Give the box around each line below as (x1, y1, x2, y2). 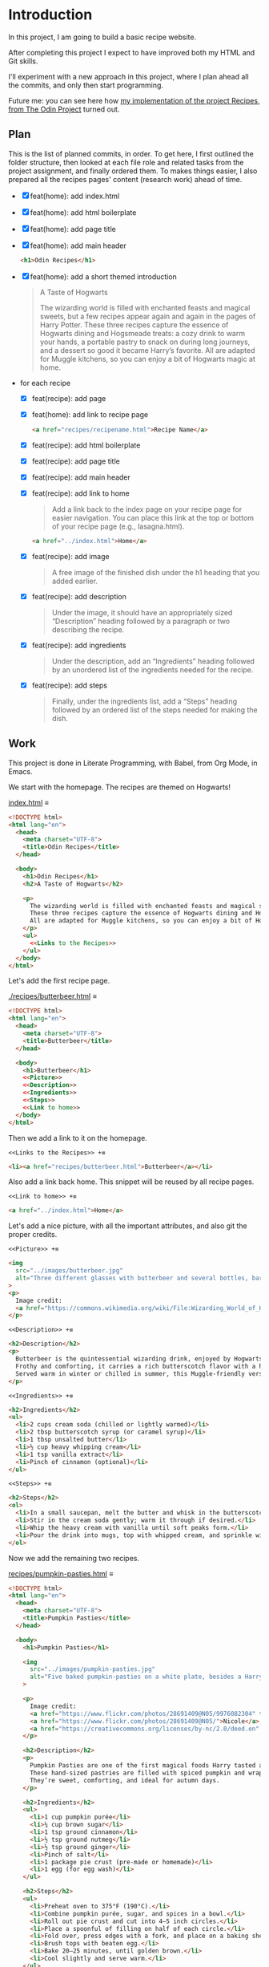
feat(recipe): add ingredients (31, 640, 126, 650)
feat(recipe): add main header (31, 472, 130, 482)
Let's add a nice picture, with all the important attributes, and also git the (8, 1221, 248, 1231)
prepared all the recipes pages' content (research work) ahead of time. (8, 174, 243, 184)
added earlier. (51, 576, 98, 586)
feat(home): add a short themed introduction (30, 271, 178, 282)
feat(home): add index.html (30, 191, 120, 201)
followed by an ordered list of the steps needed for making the (51, 705, 258, 715)
